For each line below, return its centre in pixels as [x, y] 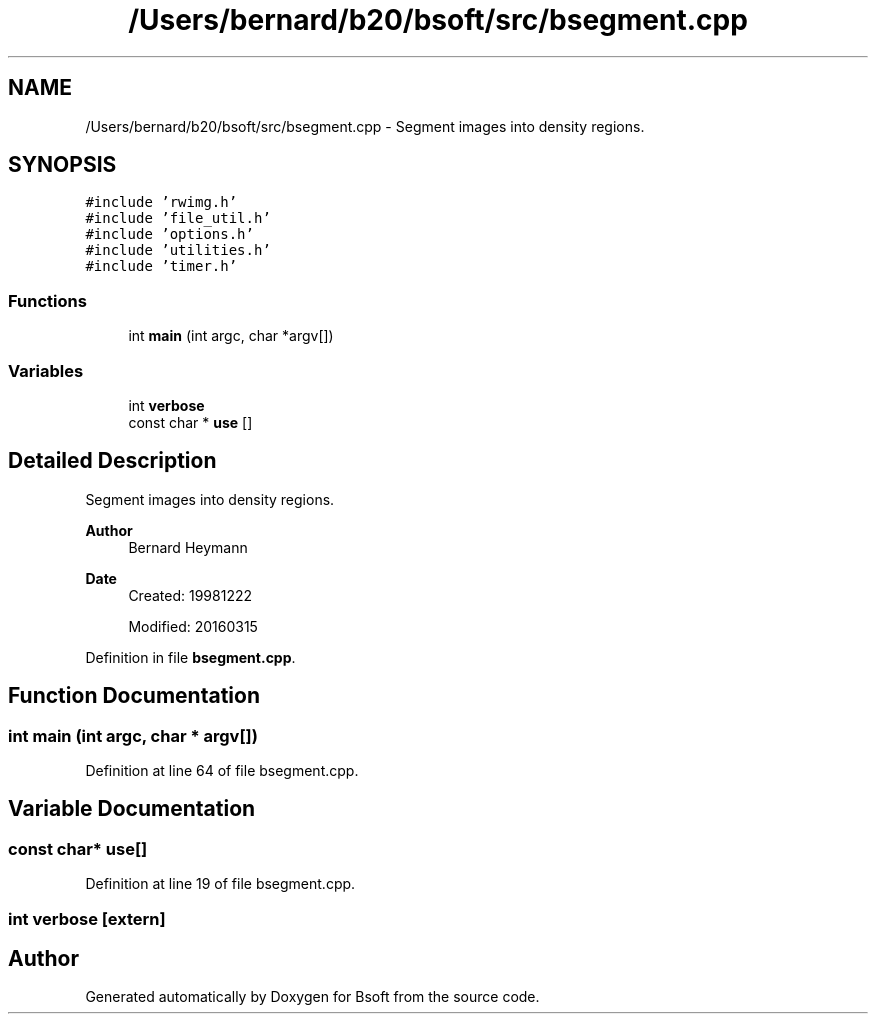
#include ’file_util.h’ [178, 218]
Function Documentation [134, 696]
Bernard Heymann [188, 547]
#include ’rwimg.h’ [161, 202]
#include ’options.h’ [169, 234]
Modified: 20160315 [193, 626]
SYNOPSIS [62, 165]
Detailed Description [112, 461]
